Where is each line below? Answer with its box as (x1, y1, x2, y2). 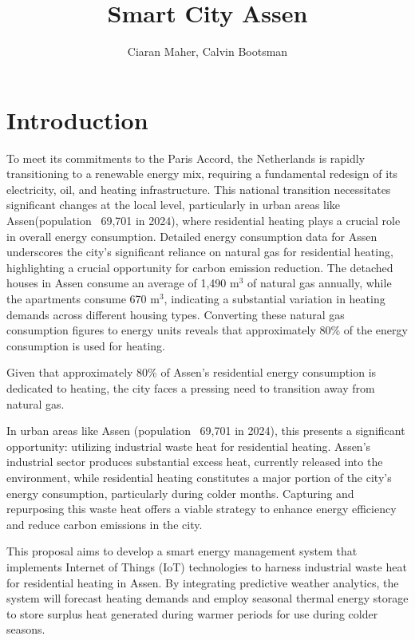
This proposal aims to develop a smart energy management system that (6, 543, 358, 559)
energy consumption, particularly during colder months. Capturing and (6, 484, 354, 501)
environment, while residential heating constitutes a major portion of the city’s (6, 468, 392, 485)
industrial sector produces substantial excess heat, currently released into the (6, 453, 383, 470)
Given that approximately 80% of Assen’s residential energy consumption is (6, 364, 377, 381)
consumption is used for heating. (6, 337, 166, 354)
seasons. (6, 621, 45, 638)
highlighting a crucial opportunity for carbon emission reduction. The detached (6, 259, 393, 275)
